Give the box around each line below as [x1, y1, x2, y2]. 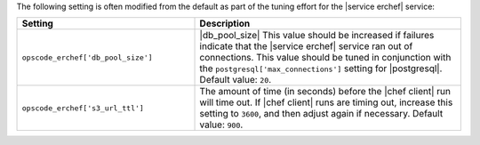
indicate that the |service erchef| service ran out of [199, 40, 413, 52]
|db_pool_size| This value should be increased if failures [199, 29, 435, 42]
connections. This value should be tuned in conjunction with [199, 52, 452, 64]
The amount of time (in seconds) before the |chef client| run [199, 85, 451, 98]
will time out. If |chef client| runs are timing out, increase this [199, 96, 453, 109]
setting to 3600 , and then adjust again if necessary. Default [199, 108, 444, 120]
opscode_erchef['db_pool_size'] [21, 52, 153, 62]
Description [199, 18, 251, 30]
